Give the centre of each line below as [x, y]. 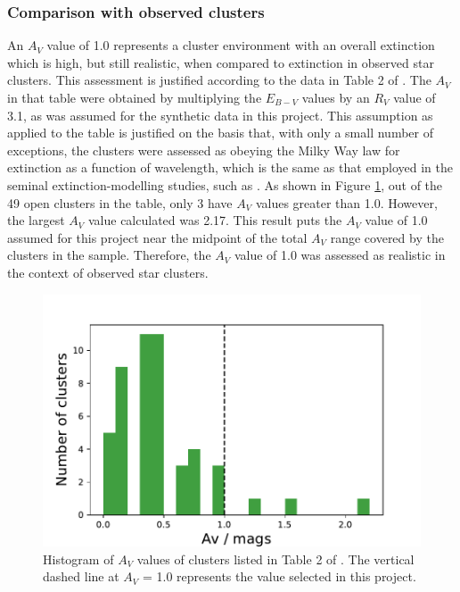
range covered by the [387, 237]
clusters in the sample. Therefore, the [109, 255]
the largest [36, 220]
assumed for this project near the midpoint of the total [157, 237]
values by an [336, 97]
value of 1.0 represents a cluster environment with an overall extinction [241, 45]
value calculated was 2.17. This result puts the [215, 220]
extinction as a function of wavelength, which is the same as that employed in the [230, 167]
